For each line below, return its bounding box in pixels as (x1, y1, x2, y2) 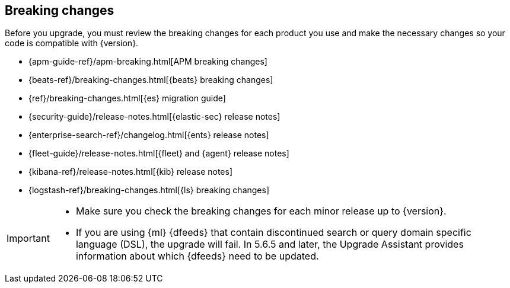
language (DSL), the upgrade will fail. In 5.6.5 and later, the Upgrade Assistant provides (75, 238, 464, 251)
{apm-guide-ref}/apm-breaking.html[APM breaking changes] (28, 56, 267, 67)
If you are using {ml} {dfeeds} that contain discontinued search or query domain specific (75, 226, 471, 239)
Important (7, 232, 50, 245)
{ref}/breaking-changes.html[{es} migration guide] (28, 93, 226, 104)
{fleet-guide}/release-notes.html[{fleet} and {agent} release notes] (28, 148, 289, 159)
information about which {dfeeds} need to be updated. (75, 250, 319, 263)
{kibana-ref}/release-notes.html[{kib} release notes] (28, 167, 233, 177)
